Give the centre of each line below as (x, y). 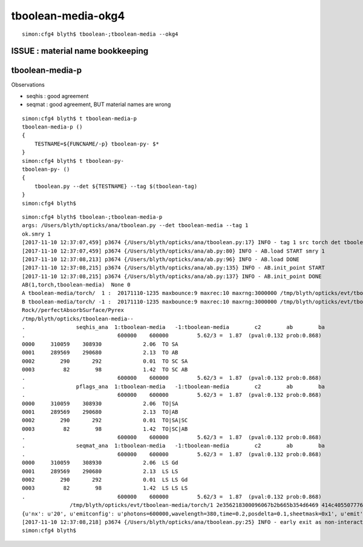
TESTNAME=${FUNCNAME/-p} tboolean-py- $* (97, 144)
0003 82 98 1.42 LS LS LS (105, 488)
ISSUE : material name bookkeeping (80, 51)
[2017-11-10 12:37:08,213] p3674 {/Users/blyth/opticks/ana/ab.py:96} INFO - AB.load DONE (161, 259)
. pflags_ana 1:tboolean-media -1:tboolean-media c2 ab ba (173, 386)
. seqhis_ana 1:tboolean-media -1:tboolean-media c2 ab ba (173, 327)
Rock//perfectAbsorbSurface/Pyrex (73, 310)
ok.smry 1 (36, 234)
